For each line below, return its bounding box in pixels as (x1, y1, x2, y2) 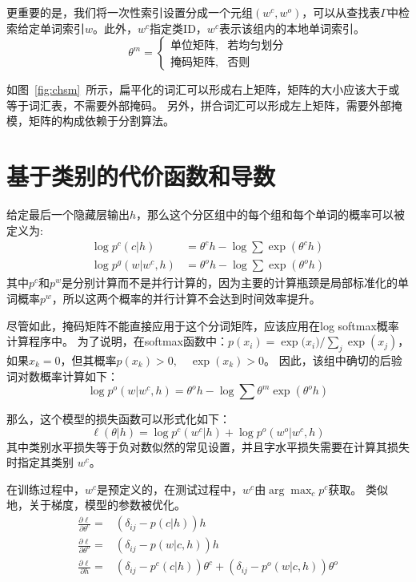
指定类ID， (150, 19, 207, 36)
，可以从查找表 (302, 4, 381, 20)
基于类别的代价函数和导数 (6, 160, 276, 192)
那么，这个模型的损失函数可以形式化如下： (6, 410, 230, 427)
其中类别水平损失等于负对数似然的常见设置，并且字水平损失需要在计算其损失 (6, 438, 410, 455)
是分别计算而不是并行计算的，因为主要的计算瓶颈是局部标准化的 (61, 274, 398, 291)
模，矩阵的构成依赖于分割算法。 (6, 112, 174, 129)
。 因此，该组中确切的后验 (264, 351, 402, 368)
